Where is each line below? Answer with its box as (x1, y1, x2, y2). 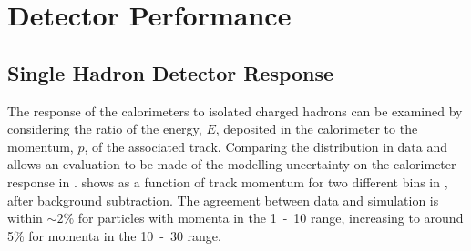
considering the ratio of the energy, (7, 119, 202, 138)
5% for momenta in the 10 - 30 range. (7, 226, 221, 245)
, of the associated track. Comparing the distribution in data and (84, 136, 448, 156)
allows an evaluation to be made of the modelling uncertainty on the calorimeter (7, 155, 456, 174)
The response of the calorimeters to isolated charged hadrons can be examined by (7, 101, 463, 120)
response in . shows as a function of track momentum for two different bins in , (7, 172, 448, 191)
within (7, 208, 43, 227)
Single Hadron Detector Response (7, 58, 334, 86)
